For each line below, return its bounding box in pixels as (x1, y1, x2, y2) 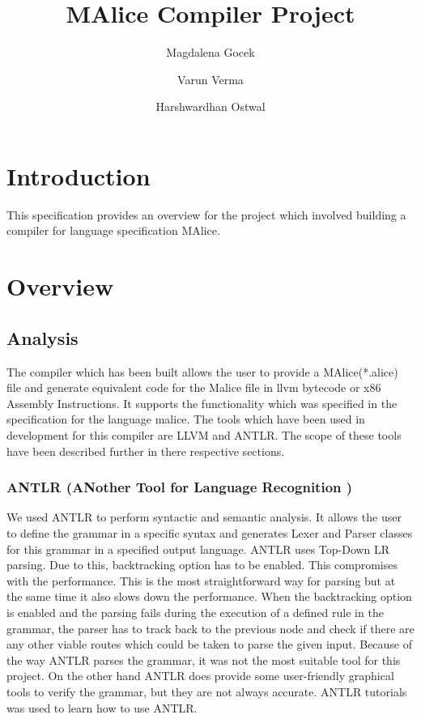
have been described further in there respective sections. (6, 442, 285, 459)
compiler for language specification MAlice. (6, 222, 220, 239)
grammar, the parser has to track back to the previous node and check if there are (6, 619, 415, 636)
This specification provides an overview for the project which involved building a (6, 206, 406, 223)
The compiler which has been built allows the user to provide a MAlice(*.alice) (6, 363, 398, 380)
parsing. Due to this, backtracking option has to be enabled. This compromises (6, 556, 398, 573)
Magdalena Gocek (166, 44, 255, 61)
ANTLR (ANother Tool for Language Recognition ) (6, 477, 353, 497)
